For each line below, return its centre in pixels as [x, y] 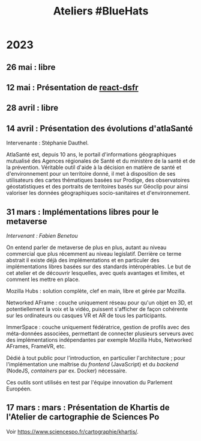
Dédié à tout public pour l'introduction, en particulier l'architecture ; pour [96, 358]
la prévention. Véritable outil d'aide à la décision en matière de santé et [94, 167]
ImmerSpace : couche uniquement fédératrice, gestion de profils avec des [98, 327]
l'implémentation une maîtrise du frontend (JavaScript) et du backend [92, 364]
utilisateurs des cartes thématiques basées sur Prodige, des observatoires [98, 180]
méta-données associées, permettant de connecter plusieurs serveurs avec [100, 333]
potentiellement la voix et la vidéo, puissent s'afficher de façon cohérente [97, 309]
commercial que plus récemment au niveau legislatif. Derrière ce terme [94, 253]
